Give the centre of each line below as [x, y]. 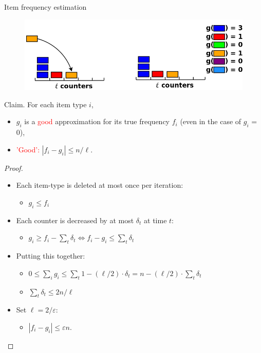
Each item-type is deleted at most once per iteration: [100, 185]
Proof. [14, 168]
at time [155, 220]
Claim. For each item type [45, 104]
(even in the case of [211, 121]
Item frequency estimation [45, 7]
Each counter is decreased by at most [75, 220]
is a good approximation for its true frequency [97, 121]
